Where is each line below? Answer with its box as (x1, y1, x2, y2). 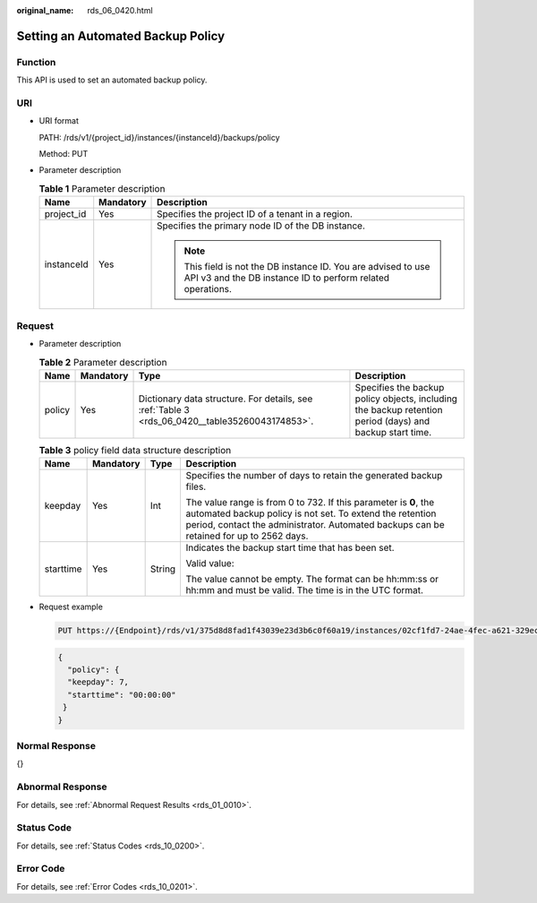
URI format (38, 116, 80, 126)
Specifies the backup (354, 381, 445, 393)
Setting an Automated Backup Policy (16, 28, 226, 44)
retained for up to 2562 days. (185, 529, 309, 542)
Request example (38, 601, 103, 613)
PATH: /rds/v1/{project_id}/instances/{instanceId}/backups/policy (38, 132, 281, 142)
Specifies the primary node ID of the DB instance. (157, 219, 366, 232)
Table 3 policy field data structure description (38, 443, 232, 456)
